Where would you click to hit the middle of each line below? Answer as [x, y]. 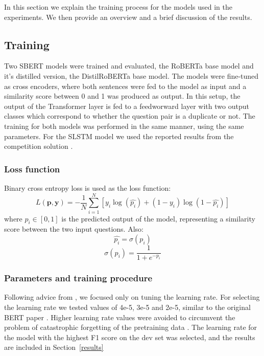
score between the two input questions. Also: [74, 229]
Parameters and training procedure [78, 278]
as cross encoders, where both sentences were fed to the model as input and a [125, 86]
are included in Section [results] [54, 347]
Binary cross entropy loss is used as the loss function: [88, 187]
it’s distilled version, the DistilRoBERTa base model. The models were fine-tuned [131, 75]
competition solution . [39, 146]
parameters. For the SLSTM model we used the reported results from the [119, 136]
